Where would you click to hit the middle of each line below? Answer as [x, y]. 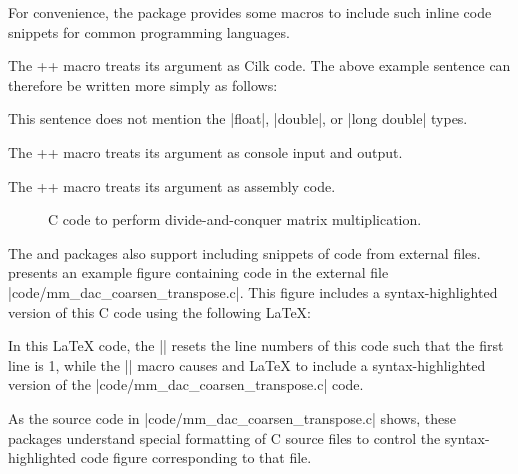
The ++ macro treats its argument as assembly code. [172, 185]
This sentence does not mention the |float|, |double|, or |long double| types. [238, 118]
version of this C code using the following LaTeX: [160, 311]
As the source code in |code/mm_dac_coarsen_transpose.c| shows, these [232, 417]
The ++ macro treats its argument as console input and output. [205, 151]
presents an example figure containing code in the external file [198, 272]
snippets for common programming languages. [149, 31]
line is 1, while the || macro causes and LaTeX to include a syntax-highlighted [247, 364]
